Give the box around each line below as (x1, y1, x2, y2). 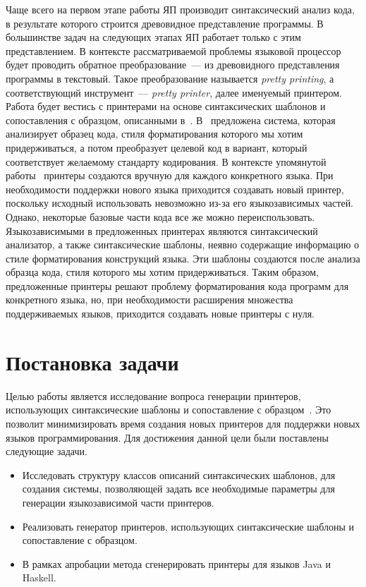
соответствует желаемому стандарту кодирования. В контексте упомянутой (6, 154, 327, 169)
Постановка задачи (6, 347, 179, 376)
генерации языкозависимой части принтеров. (22, 495, 214, 509)
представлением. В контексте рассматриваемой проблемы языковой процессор (6, 43, 341, 58)
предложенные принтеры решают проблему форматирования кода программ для (6, 278, 349, 293)
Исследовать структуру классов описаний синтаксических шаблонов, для (22, 467, 336, 482)
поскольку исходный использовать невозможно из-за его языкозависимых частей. (6, 195, 354, 210)
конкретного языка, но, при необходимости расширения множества (6, 292, 293, 307)
